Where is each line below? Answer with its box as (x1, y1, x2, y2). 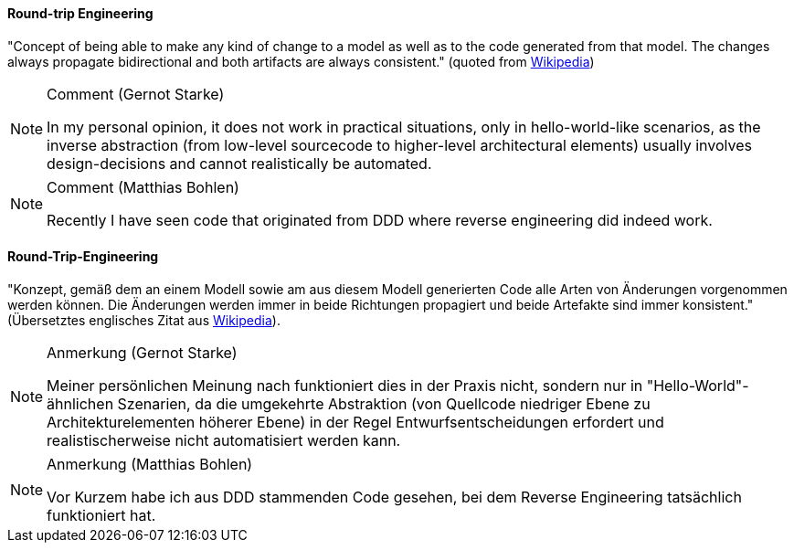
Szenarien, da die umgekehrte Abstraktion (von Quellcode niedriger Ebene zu (117, 394, 651, 413)
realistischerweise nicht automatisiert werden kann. (47, 430, 401, 450)
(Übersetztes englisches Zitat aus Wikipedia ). (7, 312, 281, 328)
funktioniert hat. (47, 505, 156, 524)
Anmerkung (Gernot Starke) (47, 343, 238, 362)
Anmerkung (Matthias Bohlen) (47, 454, 253, 473)
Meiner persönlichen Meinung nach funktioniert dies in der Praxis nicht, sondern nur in (47, 375, 643, 395)
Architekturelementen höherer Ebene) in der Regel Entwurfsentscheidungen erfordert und (47, 412, 664, 431)
